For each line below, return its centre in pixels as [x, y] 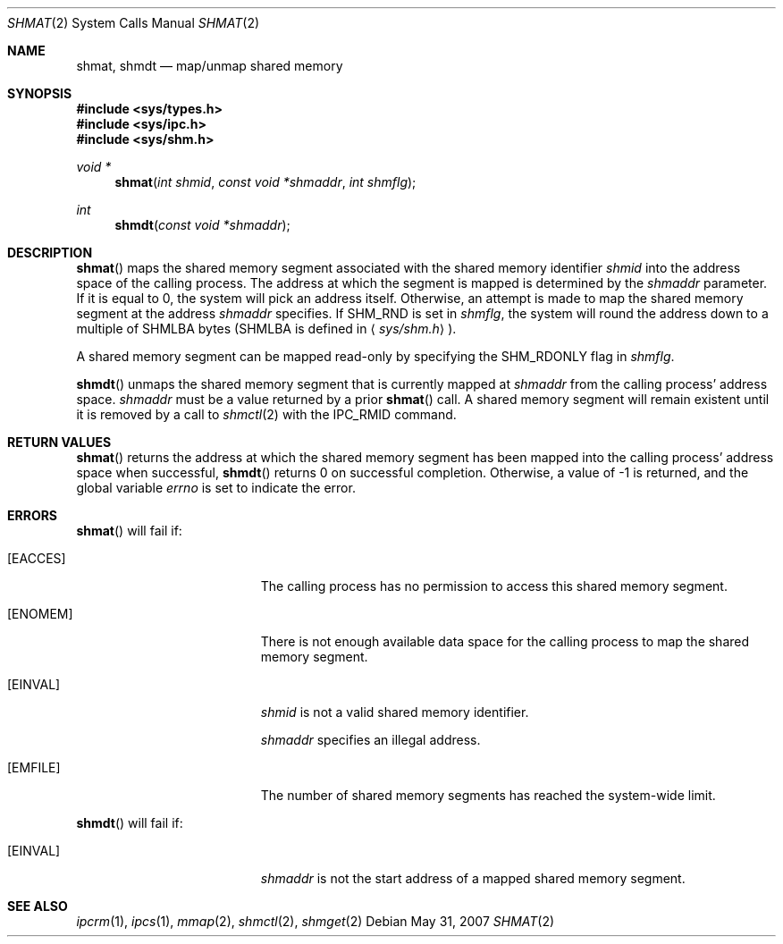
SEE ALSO [38, 906]
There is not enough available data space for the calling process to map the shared [505, 641]
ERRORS [33, 515]
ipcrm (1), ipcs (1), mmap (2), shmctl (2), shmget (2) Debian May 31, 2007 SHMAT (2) [316, 921]
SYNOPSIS [40, 93]
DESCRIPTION [50, 253]
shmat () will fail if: [129, 531]
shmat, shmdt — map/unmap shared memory [210, 66]
